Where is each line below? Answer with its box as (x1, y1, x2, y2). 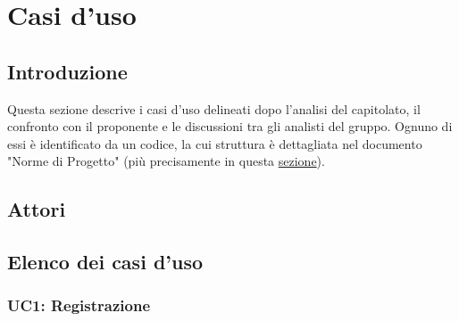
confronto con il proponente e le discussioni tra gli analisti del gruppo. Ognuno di (7, 117, 453, 136)
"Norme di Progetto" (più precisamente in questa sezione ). (7, 152, 325, 170)
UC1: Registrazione (7, 294, 151, 317)
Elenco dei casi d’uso (7, 248, 204, 276)
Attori (7, 195, 66, 223)
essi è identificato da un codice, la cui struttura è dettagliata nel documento (7, 134, 422, 152)
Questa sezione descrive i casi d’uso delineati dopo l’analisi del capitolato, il (7, 99, 421, 118)
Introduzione (7, 57, 128, 85)
